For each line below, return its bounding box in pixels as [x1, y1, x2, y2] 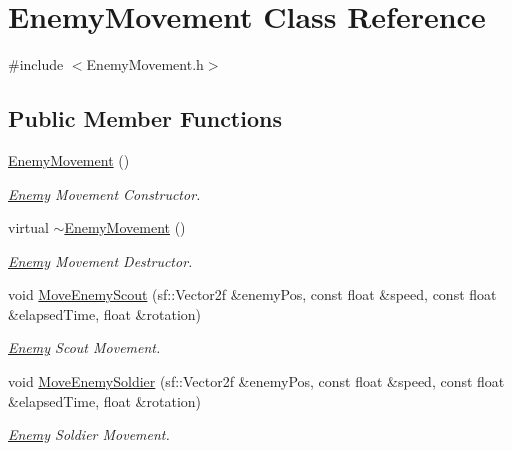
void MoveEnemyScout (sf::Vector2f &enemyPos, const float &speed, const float [8, 284, 497, 305]
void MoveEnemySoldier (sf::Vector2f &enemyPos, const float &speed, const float [8, 371, 505, 392]
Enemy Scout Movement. [8, 337, 161, 358]
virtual [8, 217, 49, 238]
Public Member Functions [8, 103, 282, 134]
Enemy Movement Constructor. [8, 183, 201, 204]
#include [8, 54, 64, 75]
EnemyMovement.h [86, 54, 204, 75]
